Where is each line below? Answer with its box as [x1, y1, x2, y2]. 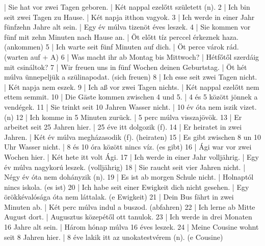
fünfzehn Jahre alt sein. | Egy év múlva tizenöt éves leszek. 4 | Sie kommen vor [4, 21, 251, 32]
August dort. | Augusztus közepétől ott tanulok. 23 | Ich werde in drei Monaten [4, 211, 252, 222]
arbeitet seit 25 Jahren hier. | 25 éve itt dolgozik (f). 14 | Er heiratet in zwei [4, 121, 242, 132]
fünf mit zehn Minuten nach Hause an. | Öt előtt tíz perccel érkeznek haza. [4, 31, 238, 42]
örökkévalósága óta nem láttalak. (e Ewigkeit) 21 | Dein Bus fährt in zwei [4, 191, 234, 202]
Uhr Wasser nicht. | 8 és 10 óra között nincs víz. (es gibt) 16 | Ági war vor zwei [4, 141, 252, 152]
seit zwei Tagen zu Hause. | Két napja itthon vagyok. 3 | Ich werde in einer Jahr [4, 11, 255, 22]
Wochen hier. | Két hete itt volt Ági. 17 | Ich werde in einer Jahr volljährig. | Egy [4, 151, 259, 162]
